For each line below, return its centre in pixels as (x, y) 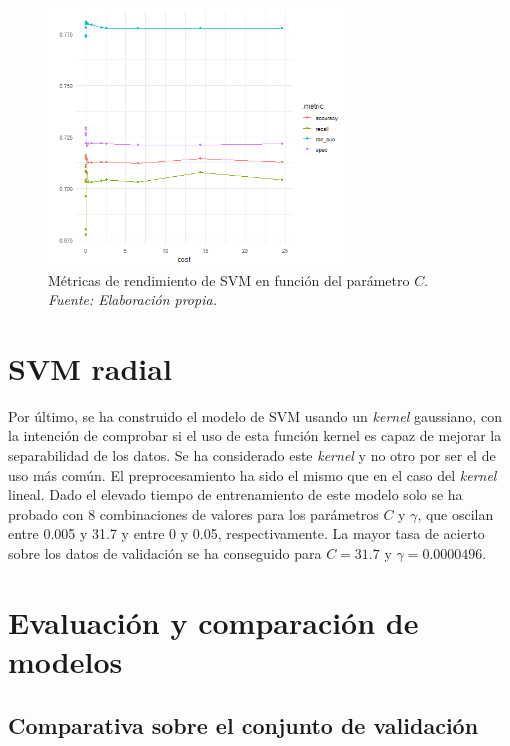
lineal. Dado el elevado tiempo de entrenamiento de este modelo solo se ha (235, 494)
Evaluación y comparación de (213, 621)
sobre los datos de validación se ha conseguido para (165, 552)
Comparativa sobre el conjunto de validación (243, 724)
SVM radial (90, 367)
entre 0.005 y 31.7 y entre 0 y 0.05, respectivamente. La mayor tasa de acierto (246, 533)
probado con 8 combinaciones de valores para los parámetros (193, 513)
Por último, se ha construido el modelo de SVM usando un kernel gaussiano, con (255, 415)
